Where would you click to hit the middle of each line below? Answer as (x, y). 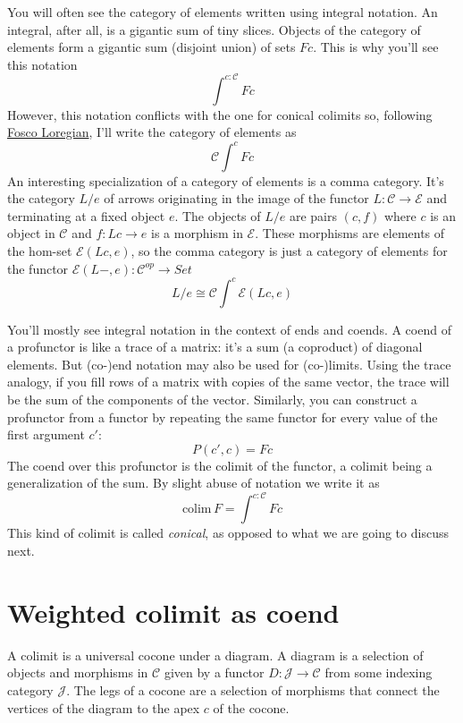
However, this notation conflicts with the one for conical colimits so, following (220, 114)
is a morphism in (197, 233)
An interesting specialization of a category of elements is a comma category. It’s (226, 180)
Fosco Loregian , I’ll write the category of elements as (152, 132)
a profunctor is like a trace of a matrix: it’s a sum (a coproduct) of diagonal (215, 347)
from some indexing (379, 672)
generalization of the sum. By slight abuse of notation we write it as (194, 483)
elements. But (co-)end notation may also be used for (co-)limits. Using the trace (229, 364)
